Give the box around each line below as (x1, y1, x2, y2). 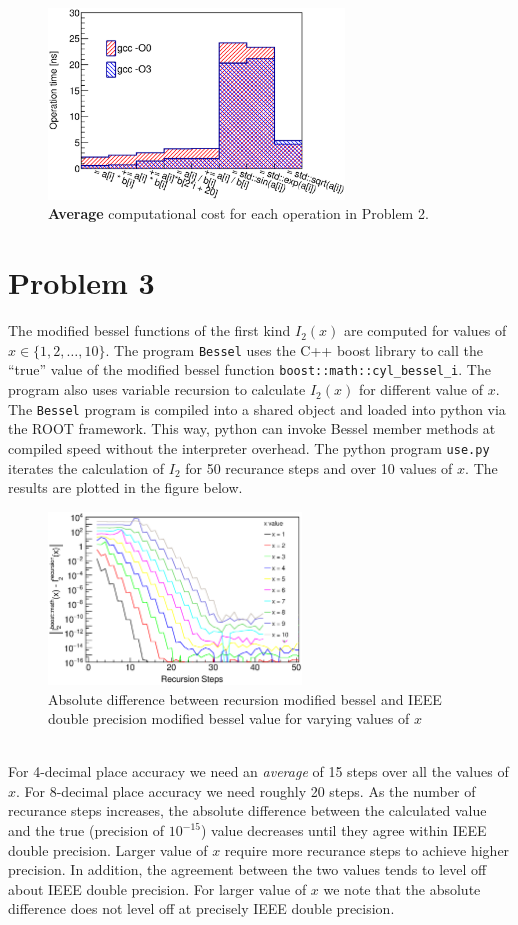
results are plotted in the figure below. (8, 477, 243, 498)
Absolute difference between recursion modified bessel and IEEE (48, 688, 442, 709)
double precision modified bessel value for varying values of (48, 708, 410, 729)
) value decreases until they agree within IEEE (200, 820, 487, 841)
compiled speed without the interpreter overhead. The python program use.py (8, 437, 490, 458)
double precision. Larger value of (8, 839, 208, 860)
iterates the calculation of (8, 457, 165, 478)
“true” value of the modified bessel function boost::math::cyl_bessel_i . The (8, 359, 491, 380)
